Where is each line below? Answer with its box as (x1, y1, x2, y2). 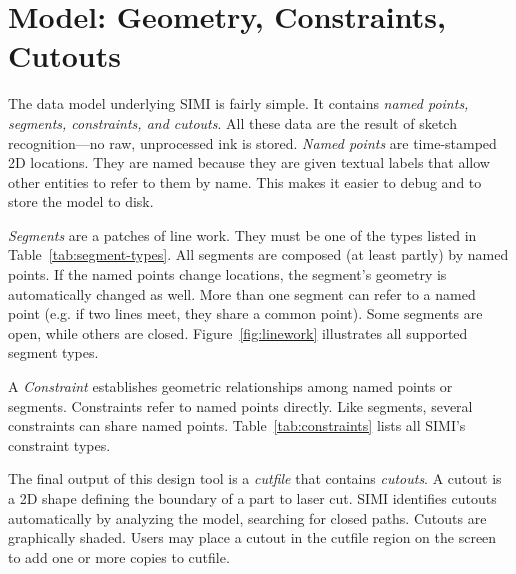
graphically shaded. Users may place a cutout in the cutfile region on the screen (8, 527, 497, 548)
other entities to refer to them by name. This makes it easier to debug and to (8, 171, 482, 192)
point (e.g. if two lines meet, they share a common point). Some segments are (8, 303, 483, 324)
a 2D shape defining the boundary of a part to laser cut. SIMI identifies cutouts (8, 488, 497, 508)
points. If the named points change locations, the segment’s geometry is (8, 264, 447, 285)
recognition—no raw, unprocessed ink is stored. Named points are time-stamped (8, 132, 497, 153)
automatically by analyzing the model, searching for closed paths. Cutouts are (8, 507, 487, 528)
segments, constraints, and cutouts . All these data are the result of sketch (8, 112, 457, 133)
